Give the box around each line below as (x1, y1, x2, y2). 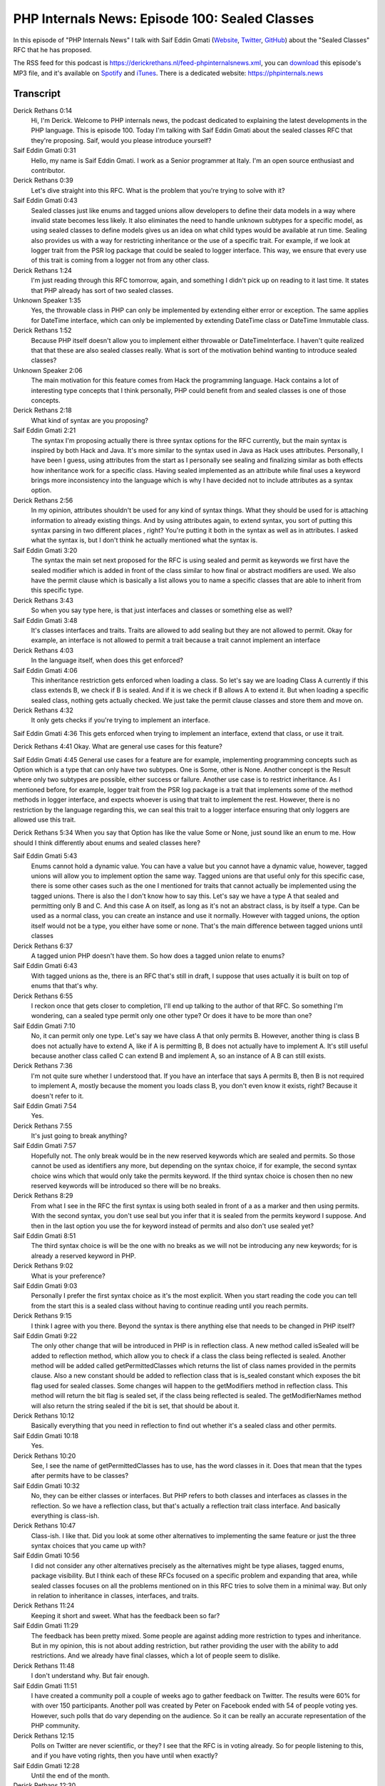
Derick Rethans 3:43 (13, 596, 74, 604)
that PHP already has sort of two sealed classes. (31, 286, 174, 294)
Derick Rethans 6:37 (13, 942, 73, 950)
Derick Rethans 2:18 (13, 406, 72, 414)
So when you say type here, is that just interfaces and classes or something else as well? (31, 606, 292, 614)
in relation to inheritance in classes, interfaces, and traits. (31, 1592, 200, 1600)
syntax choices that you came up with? (31, 1542, 146, 1550)
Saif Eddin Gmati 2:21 (13, 426, 76, 435)
